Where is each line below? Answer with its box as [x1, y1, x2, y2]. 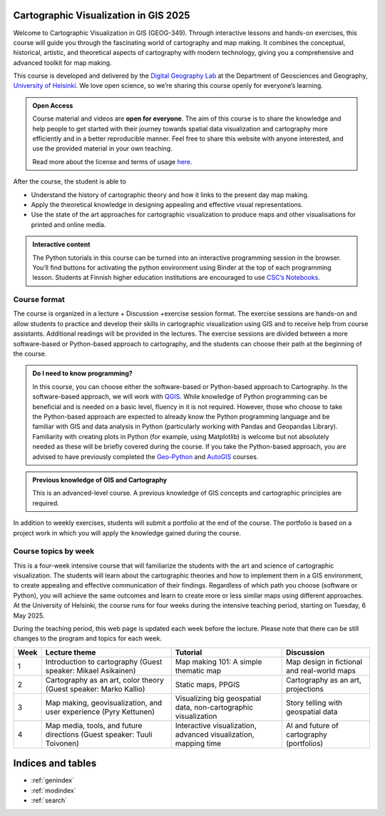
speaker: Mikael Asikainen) [45, 665, 136, 675]
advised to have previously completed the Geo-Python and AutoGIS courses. [32, 452, 259, 460]
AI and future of [285, 720, 339, 730]
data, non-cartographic [175, 702, 253, 712]
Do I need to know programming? [32, 369, 133, 378]
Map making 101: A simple [175, 657, 262, 667]
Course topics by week [13, 546, 95, 556]
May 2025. [13, 611, 45, 620]
